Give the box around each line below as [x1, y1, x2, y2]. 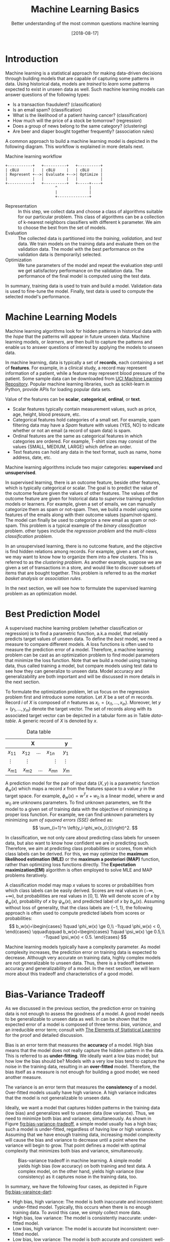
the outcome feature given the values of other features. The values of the [5, 490, 158, 496]
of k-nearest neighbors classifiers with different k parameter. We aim [18, 219, 161, 225]
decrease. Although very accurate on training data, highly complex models [5, 955, 161, 961]
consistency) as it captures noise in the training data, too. [18, 1174, 138, 1180]
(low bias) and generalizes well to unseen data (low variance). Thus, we [5, 1110, 155, 1116]
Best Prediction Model [5, 608, 100, 619]
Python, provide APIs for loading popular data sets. [5, 386, 112, 392]
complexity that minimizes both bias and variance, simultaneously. [5, 1148, 144, 1154]
